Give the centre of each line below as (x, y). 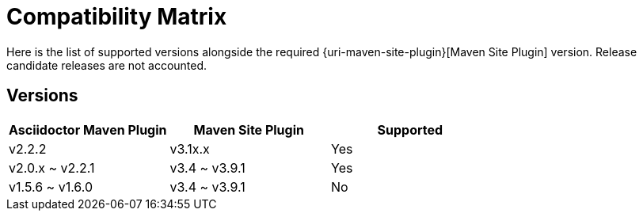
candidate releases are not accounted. (107, 65)
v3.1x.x (190, 148)
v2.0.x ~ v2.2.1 (52, 168)
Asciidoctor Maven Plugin (88, 129)
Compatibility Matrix (117, 17)
